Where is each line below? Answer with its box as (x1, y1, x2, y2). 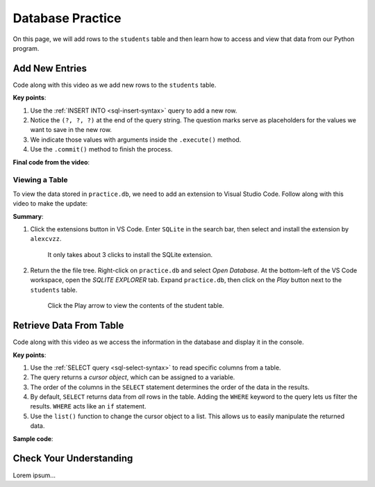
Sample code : (12, 434, 53, 443)
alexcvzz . (30, 235, 62, 243)
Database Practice (12, 10, 122, 26)
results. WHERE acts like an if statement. (30, 402, 147, 411)
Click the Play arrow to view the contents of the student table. (47, 302, 224, 310)
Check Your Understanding (12, 452, 133, 465)
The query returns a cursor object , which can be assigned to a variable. (30, 373, 235, 381)
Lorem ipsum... (12, 471, 56, 479)
